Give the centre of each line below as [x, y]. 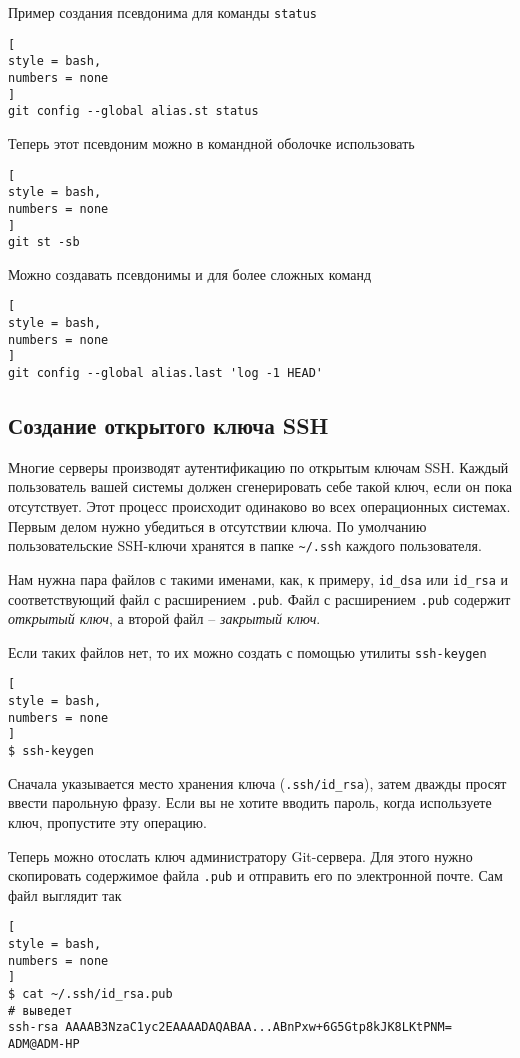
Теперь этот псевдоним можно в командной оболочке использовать [211, 142]
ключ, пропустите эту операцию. [107, 822]
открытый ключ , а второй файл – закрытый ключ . [164, 618]
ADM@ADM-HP [44, 1044]
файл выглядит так [65, 894]
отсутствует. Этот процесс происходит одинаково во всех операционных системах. [259, 506]
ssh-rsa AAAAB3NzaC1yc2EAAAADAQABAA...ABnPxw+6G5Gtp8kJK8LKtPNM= [230, 1027]
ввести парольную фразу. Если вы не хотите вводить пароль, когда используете [250, 802]
